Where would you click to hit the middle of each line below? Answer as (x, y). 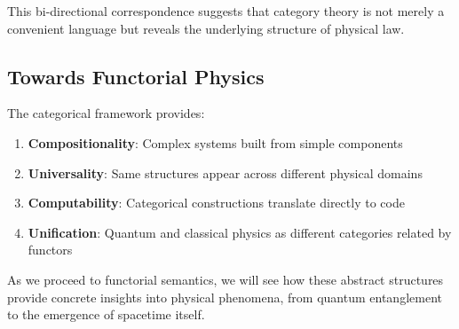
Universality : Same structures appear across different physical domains (225, 172)
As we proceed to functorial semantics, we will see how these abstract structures (226, 279)
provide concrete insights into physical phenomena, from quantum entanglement (225, 297)
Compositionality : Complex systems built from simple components (215, 142)
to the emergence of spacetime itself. (106, 314)
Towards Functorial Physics (136, 76)
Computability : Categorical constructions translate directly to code (216, 203)
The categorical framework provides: (106, 113)
